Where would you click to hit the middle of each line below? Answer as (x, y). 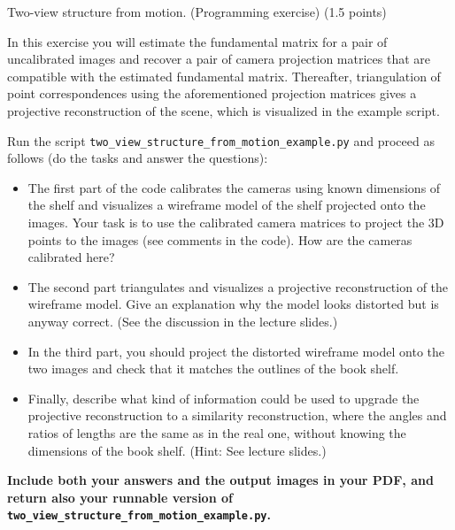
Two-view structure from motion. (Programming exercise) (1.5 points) (197, 12)
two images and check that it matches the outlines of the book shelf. (213, 369)
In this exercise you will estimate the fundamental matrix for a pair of (197, 41)
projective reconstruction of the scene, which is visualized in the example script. (224, 110)
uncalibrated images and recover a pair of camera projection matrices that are (219, 59)
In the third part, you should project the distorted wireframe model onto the (236, 351)
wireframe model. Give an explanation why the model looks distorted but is (233, 304)
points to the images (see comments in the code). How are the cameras (220, 239)
